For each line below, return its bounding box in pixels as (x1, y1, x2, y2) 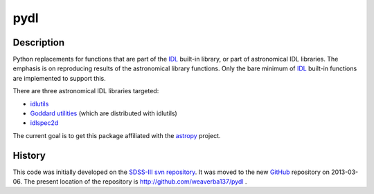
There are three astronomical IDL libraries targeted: (12, 87, 159, 95)
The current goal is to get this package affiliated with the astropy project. (12, 131, 221, 139)
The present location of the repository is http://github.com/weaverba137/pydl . (24, 177, 247, 186)
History (12, 149, 46, 162)
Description (12, 37, 65, 48)
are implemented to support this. (12, 74, 107, 82)
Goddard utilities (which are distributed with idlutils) (30, 109, 178, 117)
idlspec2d (30, 119, 59, 127)
